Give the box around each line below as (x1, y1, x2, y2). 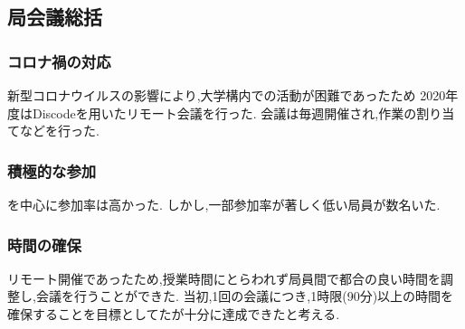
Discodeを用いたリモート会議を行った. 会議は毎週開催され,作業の (32, 103, 417, 122)
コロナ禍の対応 (7, 50, 111, 72)
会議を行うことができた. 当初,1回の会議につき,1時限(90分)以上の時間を (35, 287, 454, 305)
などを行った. (19, 121, 100, 140)
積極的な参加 (7, 159, 97, 182)
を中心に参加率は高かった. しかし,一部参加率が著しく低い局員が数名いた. (7, 195, 441, 213)
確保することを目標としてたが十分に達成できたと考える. (7, 305, 340, 323)
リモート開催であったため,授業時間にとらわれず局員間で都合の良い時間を (7, 268, 441, 287)
